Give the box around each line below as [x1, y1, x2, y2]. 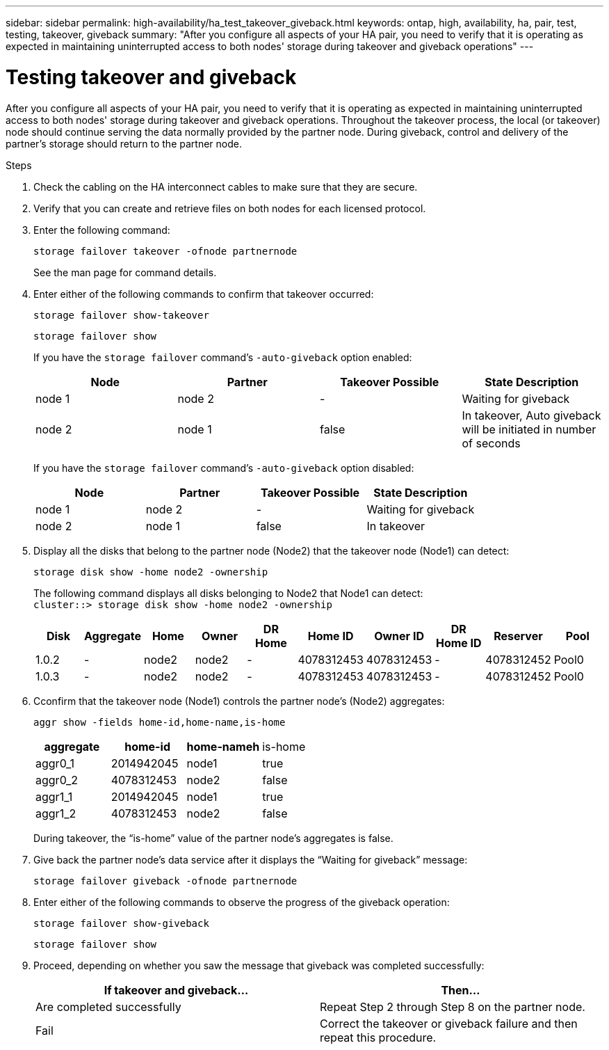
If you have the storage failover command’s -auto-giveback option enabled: [33, 351, 412, 363]
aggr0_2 [35, 772, 79, 787]
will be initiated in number [462, 422, 596, 436]
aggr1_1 [35, 789, 73, 804]
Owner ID [374, 628, 424, 643]
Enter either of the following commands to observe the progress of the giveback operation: [33, 896, 450, 908]
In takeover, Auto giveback [462, 408, 601, 422]
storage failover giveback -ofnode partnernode [33, 875, 298, 886]
